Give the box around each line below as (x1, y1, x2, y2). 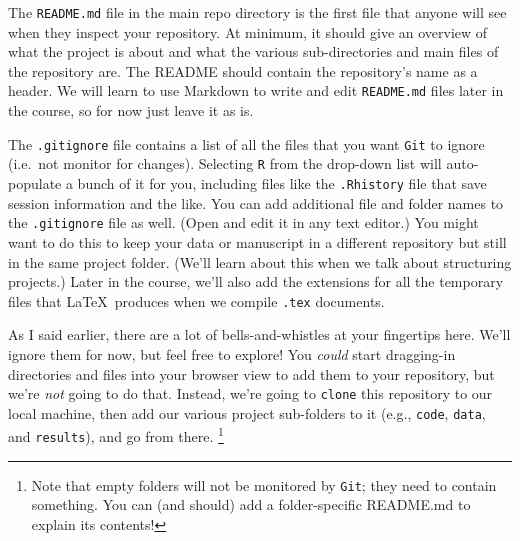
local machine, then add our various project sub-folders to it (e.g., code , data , (8, 402, 486, 423)
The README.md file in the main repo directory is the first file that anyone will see (8, 2, 507, 22)
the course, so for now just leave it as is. (8, 100, 254, 121)
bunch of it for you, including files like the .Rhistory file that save (77, 173, 487, 193)
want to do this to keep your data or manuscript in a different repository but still (8, 231, 507, 252)
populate (8, 173, 62, 193)
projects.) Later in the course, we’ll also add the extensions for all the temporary (8, 271, 504, 292)
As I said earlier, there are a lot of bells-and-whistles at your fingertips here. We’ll (8, 324, 511, 345)
